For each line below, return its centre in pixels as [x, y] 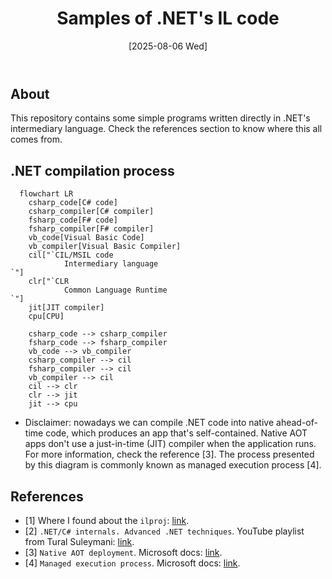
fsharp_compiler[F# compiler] [91, 229]
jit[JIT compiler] [66, 308]
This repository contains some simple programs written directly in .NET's [160, 118]
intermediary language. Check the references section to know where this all [166, 129]
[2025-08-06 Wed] [168, 46]
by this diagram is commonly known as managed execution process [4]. [173, 465]
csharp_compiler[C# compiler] [91, 212]
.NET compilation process [92, 170]
